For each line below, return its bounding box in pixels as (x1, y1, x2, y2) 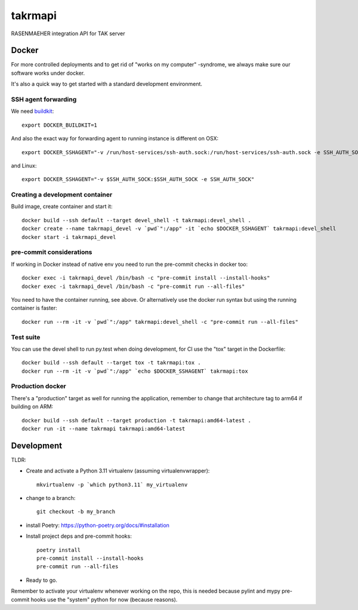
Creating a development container (11, 191, 113, 199)
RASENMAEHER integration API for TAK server (11, 30, 125, 37)
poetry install (36, 547, 81, 553)
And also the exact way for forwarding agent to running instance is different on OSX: (11, 135, 219, 142)
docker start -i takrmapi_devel (21, 234, 116, 240)
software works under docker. (11, 69, 85, 76)
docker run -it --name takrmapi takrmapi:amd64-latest (21, 425, 186, 432)
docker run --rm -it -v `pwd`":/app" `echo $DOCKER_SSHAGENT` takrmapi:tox (21, 367, 248, 375)
